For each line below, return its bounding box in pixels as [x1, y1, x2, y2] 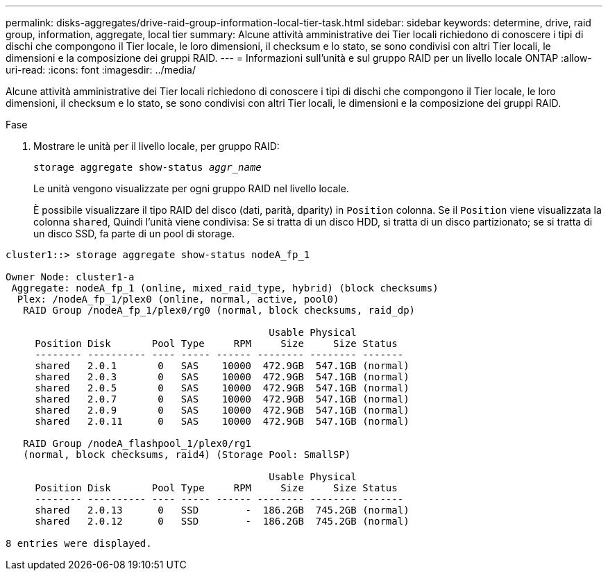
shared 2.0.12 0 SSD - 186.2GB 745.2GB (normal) [35, 516, 409, 527]
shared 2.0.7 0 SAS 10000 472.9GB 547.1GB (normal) [35, 393, 409, 405]
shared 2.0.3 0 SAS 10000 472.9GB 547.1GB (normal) [35, 371, 409, 382]
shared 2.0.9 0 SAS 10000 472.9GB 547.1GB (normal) [35, 405, 409, 416]
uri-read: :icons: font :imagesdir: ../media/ [6, 64, 196, 76]
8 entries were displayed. [6, 538, 152, 549]
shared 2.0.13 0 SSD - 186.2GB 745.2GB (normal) [35, 505, 409, 516]
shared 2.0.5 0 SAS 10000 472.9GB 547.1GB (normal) [35, 382, 409, 393]
